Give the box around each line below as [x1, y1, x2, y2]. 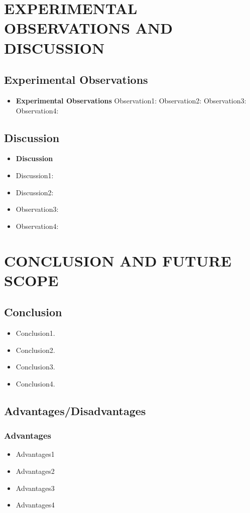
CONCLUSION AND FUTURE [4, 250, 231, 271]
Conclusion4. [16, 378, 55, 389]
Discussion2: [16, 187, 54, 197]
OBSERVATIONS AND [4, 18, 173, 38]
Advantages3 [16, 482, 55, 493]
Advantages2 [16, 466, 55, 476]
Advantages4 [16, 499, 55, 510]
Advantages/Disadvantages [4, 403, 146, 418]
